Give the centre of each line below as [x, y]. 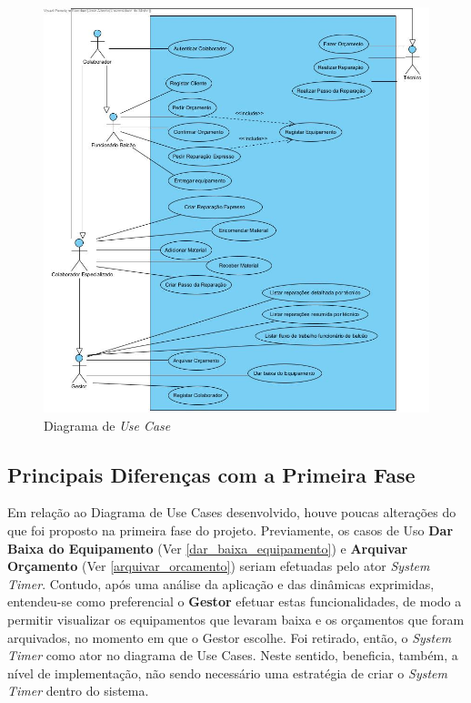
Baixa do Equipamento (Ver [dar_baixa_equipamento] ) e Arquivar [208, 548]
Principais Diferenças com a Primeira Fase [211, 474]
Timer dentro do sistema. [78, 691]
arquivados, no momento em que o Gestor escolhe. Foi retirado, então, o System [230, 637]
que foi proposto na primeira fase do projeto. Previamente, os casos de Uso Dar [230, 530]
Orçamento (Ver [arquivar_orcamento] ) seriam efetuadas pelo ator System [219, 566]
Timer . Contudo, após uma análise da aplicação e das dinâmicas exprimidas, [221, 583]
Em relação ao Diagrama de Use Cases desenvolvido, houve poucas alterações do [232, 512]
